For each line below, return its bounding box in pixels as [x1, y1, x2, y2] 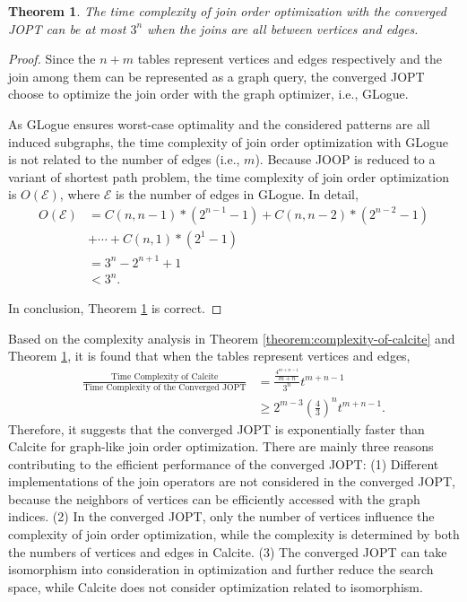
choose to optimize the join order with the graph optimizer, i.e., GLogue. [8, 84, 409, 103]
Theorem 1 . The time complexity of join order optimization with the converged [8, 2, 446, 20]
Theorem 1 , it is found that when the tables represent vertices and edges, [8, 346, 411, 365]
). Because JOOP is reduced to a [255, 150, 436, 169]
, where [59, 185, 100, 204]
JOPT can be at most [8, 19, 126, 38]
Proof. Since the [8, 49, 96, 68]
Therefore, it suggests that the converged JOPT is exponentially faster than [8, 419, 425, 438]
